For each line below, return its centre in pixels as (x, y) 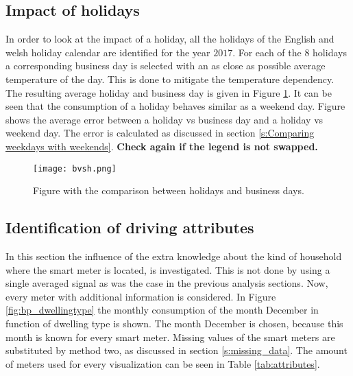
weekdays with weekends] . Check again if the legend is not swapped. (162, 146)
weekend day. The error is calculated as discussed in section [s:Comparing (160, 133)
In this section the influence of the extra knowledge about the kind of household (174, 256)
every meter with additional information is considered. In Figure (141, 296)
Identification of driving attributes (130, 227)
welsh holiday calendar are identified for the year (108, 52)
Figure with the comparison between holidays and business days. (169, 190)
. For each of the (267, 52)
